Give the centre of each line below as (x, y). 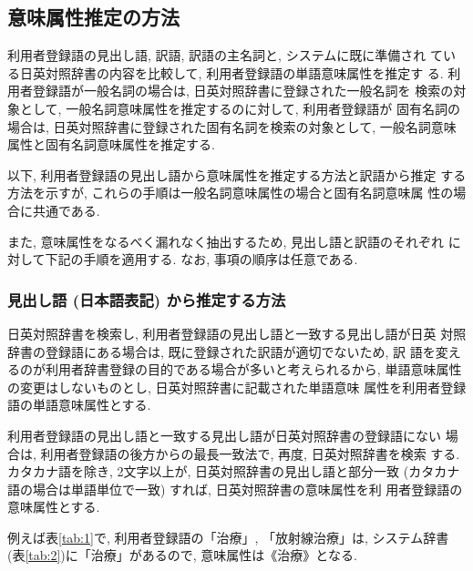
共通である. (66, 210)
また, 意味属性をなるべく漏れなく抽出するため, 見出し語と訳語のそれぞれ (226, 241)
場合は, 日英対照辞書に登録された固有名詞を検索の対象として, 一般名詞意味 (232, 126)
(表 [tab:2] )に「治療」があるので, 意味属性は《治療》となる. (182, 555)
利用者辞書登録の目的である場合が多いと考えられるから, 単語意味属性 (253, 369)
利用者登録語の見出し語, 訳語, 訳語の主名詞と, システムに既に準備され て (225, 55)
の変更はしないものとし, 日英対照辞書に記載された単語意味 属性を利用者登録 (237, 387)
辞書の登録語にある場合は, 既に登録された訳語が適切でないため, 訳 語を (221, 351)
